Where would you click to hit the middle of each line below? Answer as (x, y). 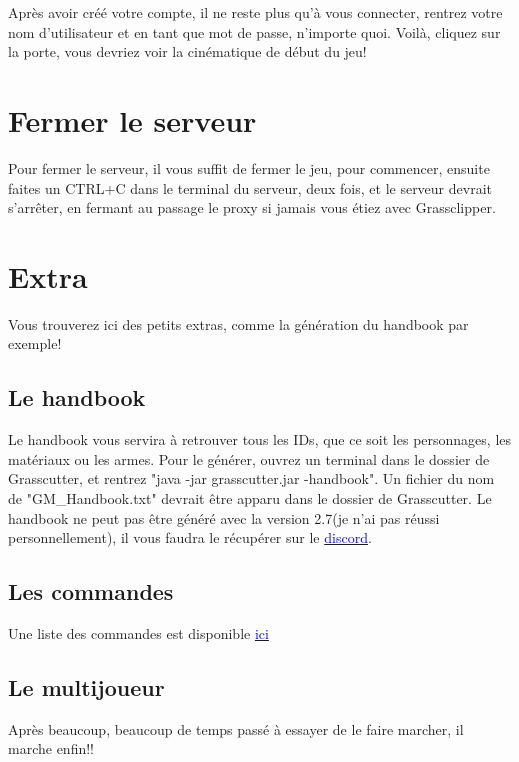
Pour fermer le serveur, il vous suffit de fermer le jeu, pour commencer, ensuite (249, 167)
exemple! (35, 343)
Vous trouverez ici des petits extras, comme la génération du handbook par (238, 323)
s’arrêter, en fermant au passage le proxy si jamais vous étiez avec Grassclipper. (252, 207)
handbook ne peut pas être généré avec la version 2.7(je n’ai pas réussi (224, 517)
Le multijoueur (86, 686)
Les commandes (91, 591)
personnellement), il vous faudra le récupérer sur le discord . (190, 537)
